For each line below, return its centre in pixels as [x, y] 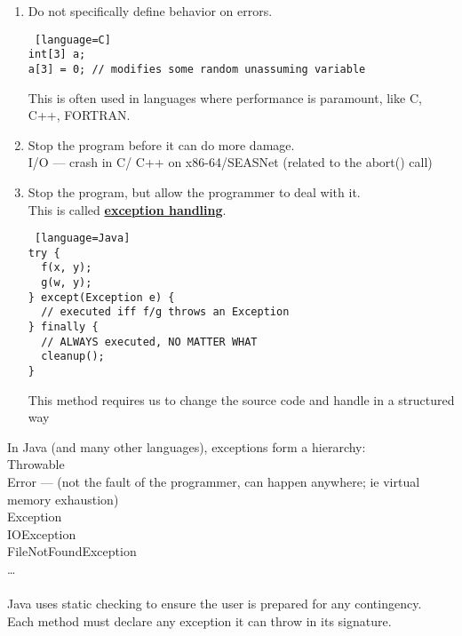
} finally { [63, 327]
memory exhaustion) [63, 499]
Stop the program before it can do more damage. [161, 144]
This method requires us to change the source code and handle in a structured [241, 399]
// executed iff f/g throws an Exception [165, 312]
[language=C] [72, 40]
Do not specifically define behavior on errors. [150, 11]
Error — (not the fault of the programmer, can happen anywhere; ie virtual [214, 482]
